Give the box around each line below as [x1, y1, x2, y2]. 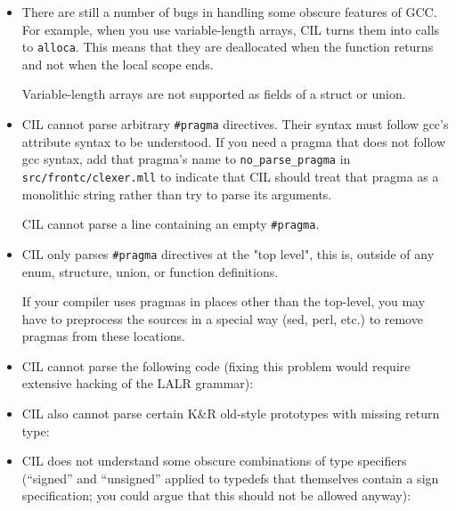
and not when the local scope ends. [21, 54, 214, 73]
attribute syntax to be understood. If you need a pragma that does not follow [21, 132, 446, 150]
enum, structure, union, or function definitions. [21, 262, 279, 280]
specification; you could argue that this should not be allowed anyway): [21, 486, 411, 505]
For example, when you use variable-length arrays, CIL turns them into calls [21, 20, 440, 38]
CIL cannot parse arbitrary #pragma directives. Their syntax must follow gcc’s [21, 115, 449, 134]
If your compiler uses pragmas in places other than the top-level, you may [21, 292, 426, 311]
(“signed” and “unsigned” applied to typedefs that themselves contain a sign [21, 468, 439, 487]
